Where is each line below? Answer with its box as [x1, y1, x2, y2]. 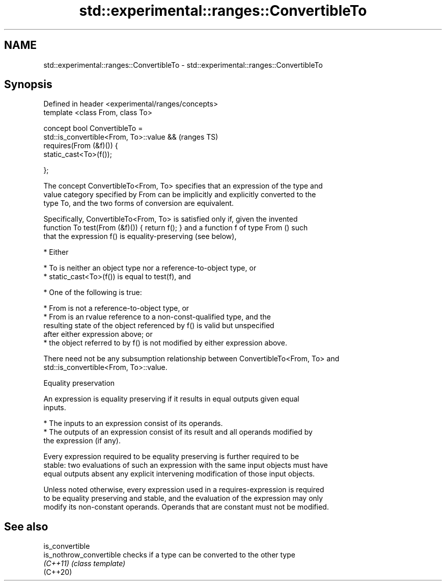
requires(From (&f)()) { [43, 141, 118, 150]
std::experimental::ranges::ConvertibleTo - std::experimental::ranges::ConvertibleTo [43, 60, 323, 69]
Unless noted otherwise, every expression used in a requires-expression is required [43, 485, 324, 494]
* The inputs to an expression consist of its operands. [43, 419, 223, 428]
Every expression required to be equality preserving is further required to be [43, 452, 299, 461]
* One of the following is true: [43, 288, 142, 297]
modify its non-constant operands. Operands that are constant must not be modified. [43, 502, 329, 512]
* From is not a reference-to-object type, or [43, 304, 189, 313]
